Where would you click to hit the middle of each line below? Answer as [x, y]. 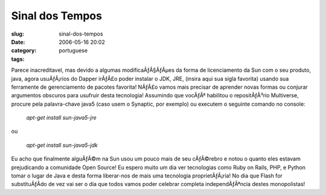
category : [24, 51]
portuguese [73, 51]
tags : [18, 59]
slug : [18, 34]
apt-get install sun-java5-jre [61, 118]
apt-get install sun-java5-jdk [62, 145]
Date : [18, 42]
